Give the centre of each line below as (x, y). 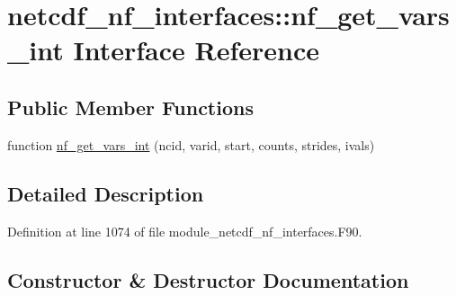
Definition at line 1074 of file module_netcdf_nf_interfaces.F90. (185, 231)
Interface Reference (197, 50)
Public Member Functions (130, 107)
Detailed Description (106, 193)
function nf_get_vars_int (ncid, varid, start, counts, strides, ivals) (191, 144)
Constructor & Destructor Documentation (208, 279)
